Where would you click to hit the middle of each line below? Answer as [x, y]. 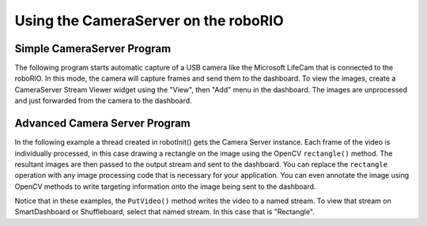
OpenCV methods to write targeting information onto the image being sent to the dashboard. [165, 186]
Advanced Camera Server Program [103, 124]
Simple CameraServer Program [93, 49]
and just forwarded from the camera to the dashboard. [104, 101]
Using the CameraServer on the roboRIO [149, 21]
